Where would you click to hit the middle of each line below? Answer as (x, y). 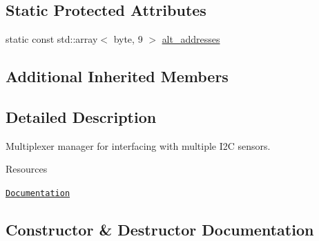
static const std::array (52, 39)
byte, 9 (128, 39)
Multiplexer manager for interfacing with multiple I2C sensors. (138, 145)
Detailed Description (81, 116)
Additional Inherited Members (117, 76)
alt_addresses (191, 39)
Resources (27, 169)
